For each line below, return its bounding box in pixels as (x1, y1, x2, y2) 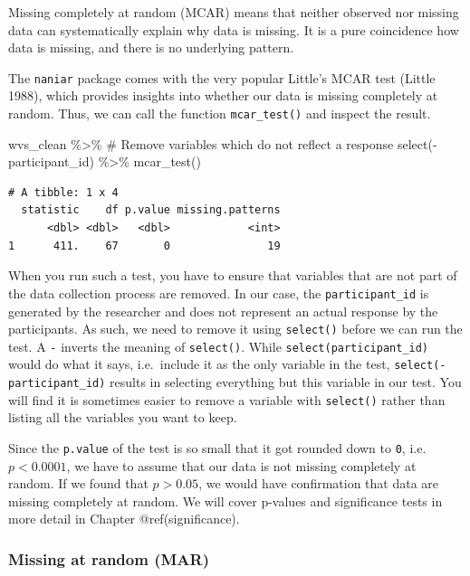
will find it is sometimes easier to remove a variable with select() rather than (8, 390, 446, 409)
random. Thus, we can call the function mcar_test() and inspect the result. (8, 104, 431, 123)
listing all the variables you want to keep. (8, 408, 237, 427)
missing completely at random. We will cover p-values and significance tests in (8, 491, 443, 510)
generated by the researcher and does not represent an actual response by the (8, 301, 438, 320)
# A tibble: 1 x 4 (8, 185, 119, 199)
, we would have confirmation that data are (198, 474, 439, 493)
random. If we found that (8, 474, 149, 493)
